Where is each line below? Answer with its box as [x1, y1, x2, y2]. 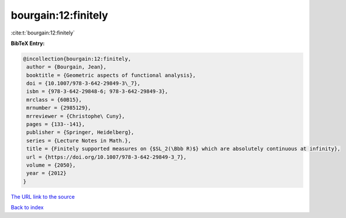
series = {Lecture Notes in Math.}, [26, 137, 132, 144]
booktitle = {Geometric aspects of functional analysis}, [26, 72, 196, 78]
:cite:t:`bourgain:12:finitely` [11, 29, 75, 36]
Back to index [11, 204, 44, 211]
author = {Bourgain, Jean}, [26, 64, 107, 70]
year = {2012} [26, 170, 67, 177]
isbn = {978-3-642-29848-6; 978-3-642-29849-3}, [26, 88, 168, 95]
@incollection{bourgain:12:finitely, [23, 56, 132, 62]
